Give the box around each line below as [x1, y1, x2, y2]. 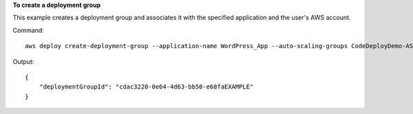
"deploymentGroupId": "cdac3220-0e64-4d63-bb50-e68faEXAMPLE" [39, 83, 254, 91]
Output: [12, 57, 34, 65]
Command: [12, 26, 44, 34]
